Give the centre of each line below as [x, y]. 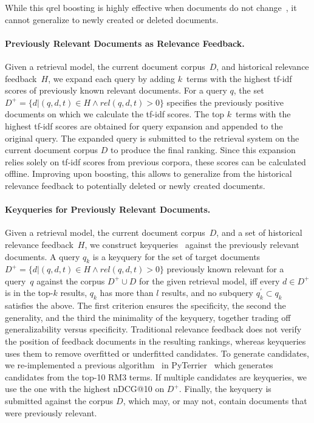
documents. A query [43, 256]
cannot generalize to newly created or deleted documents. [112, 19]
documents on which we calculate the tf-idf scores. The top [115, 114]
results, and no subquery [207, 293]
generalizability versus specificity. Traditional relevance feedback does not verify [153, 329]
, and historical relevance [263, 66]
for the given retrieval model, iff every [209, 280]
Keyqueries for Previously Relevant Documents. [108, 209]
